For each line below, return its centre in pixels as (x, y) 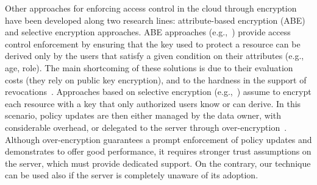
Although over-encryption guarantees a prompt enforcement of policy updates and (158, 139)
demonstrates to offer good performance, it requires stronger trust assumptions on (158, 151)
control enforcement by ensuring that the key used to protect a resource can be (153, 44)
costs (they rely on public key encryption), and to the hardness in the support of (156, 79)
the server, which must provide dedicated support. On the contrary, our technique (158, 163)
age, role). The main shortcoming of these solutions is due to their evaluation (149, 67)
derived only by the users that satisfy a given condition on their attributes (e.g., (155, 56)
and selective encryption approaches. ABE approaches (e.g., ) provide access (148, 32)
